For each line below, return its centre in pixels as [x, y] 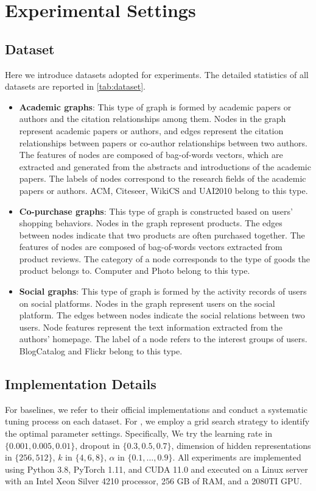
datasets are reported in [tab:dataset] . [75, 86]
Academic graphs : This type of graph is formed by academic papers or [155, 106]
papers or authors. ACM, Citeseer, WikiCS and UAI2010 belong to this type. [163, 190]
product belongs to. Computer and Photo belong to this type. [135, 271]
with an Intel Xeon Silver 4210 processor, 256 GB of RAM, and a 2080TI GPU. [153, 481]
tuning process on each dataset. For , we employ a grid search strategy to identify [157, 421]
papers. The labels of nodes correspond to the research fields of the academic [163, 178]
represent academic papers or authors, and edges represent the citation [151, 130]
